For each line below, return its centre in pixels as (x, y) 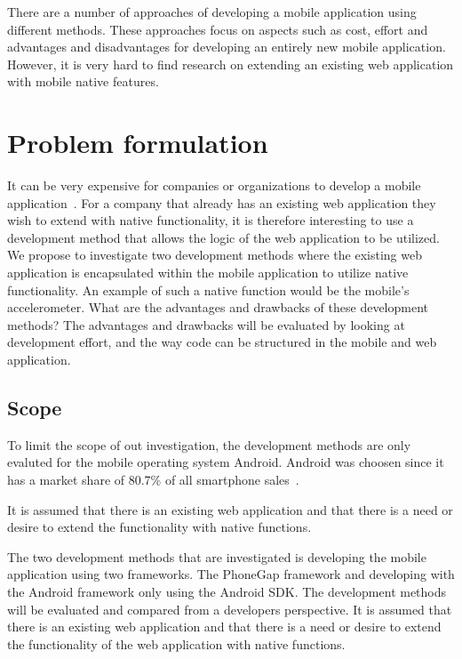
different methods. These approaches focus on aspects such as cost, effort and (218, 29)
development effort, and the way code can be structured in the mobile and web (222, 342)
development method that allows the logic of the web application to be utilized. (223, 237)
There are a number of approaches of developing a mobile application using (212, 12)
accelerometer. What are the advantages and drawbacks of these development (218, 307)
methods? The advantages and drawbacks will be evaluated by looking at (206, 324)
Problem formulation (138, 143)
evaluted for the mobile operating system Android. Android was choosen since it (226, 462)
